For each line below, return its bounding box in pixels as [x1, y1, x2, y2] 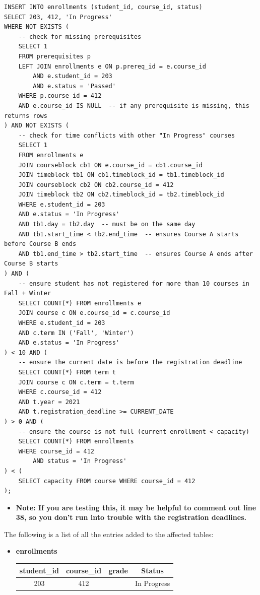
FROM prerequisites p [18, 52, 91, 60]
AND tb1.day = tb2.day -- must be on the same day [18, 221, 196, 228]
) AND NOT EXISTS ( [4, 122, 69, 129]
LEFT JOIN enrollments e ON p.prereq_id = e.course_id [18, 62, 206, 70]
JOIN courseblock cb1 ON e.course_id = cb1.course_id [18, 161, 203, 169]
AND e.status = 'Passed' [33, 82, 116, 90]
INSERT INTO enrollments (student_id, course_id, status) [4, 4, 203, 11]
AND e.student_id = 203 [33, 73, 112, 80]
